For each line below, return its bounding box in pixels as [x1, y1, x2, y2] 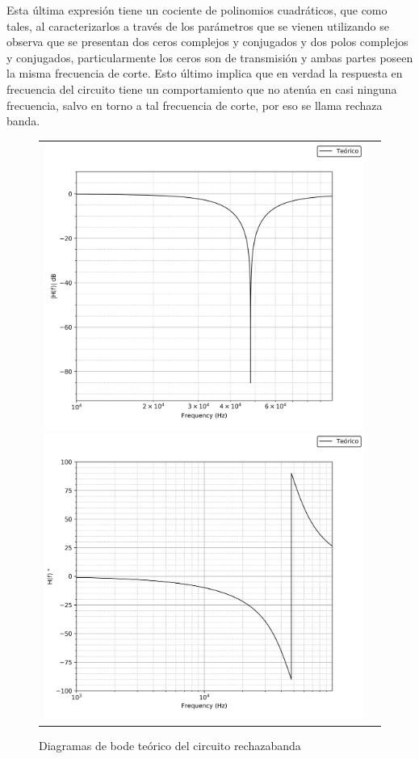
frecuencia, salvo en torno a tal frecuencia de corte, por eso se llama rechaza [6, 96, 383, 113]
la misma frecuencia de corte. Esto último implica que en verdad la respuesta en [6, 65, 403, 82]
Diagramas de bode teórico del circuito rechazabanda [39, 737, 301, 754]
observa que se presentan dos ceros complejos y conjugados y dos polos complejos [6, 33, 409, 50]
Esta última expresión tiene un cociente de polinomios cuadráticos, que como [6, 2, 388, 18]
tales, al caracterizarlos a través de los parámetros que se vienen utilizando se [6, 17, 389, 34]
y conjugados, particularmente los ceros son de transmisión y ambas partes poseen [6, 48, 413, 65]
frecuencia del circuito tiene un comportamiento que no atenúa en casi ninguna [6, 80, 397, 97]
